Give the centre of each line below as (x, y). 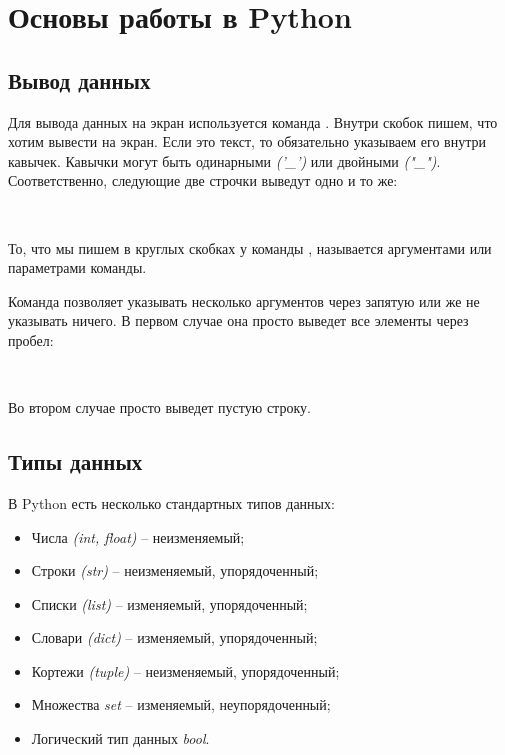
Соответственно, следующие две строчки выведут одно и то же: (203, 180)
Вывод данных (79, 79)
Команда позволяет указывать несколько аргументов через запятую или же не (244, 300)
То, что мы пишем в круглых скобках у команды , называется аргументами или (250, 247)
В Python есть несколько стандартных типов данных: (171, 502)
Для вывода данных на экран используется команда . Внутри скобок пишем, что (253, 121)
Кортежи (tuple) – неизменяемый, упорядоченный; (185, 670)
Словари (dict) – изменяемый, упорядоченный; (174, 637)
